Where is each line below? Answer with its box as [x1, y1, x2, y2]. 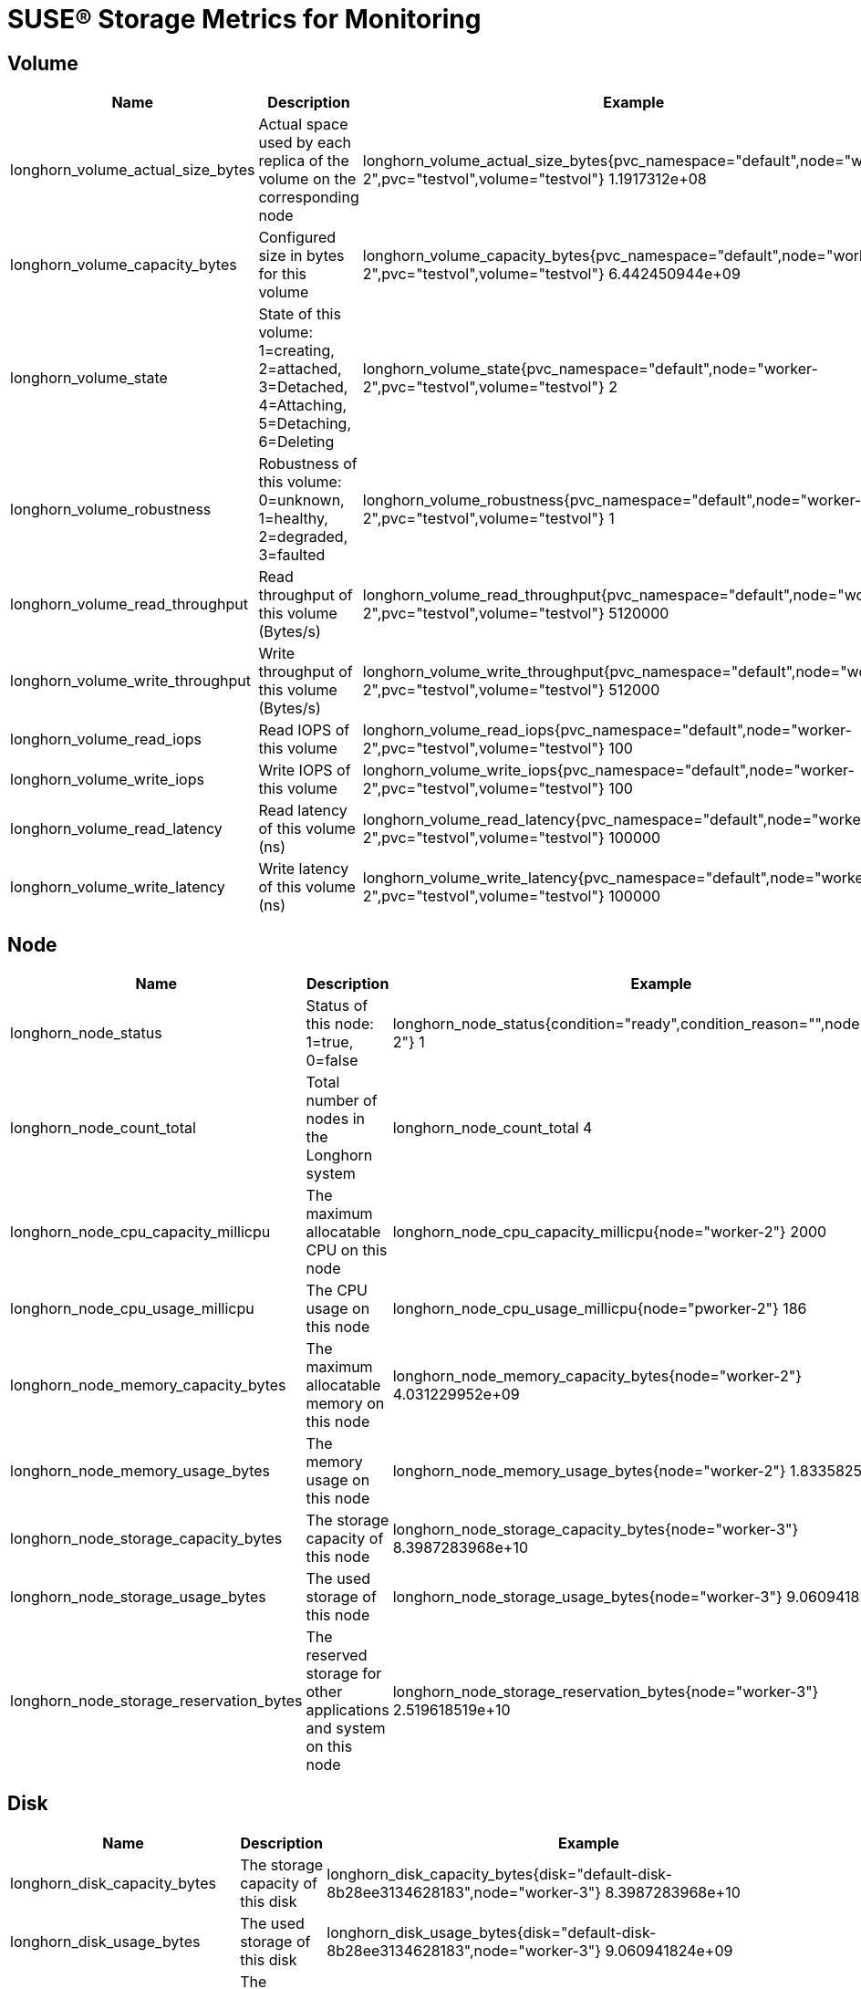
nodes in [306, 1109, 365, 1129]
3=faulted [258, 546, 326, 565]
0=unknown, [258, 491, 345, 510]
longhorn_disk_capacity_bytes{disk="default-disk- [327, 1864, 672, 1883]
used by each [258, 133, 351, 152]
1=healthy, [258, 509, 328, 528]
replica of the [258, 151, 349, 171]
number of [306, 1091, 378, 1110]
